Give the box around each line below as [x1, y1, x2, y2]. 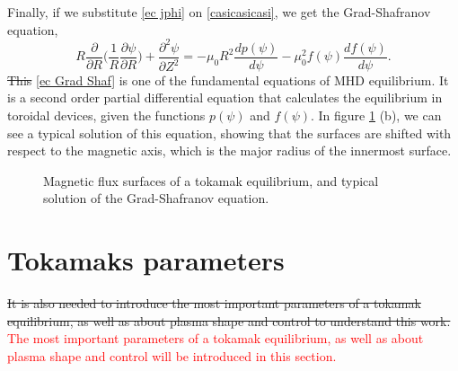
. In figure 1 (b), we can [311, 105, 442, 124]
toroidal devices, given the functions [7, 105, 206, 124]
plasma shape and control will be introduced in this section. [7, 346, 337, 365]
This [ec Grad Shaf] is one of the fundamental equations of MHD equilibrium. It [7, 70, 449, 89]
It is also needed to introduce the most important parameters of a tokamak [7, 294, 421, 313]
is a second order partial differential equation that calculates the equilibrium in [7, 88, 443, 107]
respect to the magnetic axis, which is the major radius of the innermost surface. [7, 141, 452, 160]
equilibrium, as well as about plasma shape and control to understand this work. [7, 311, 451, 330]
